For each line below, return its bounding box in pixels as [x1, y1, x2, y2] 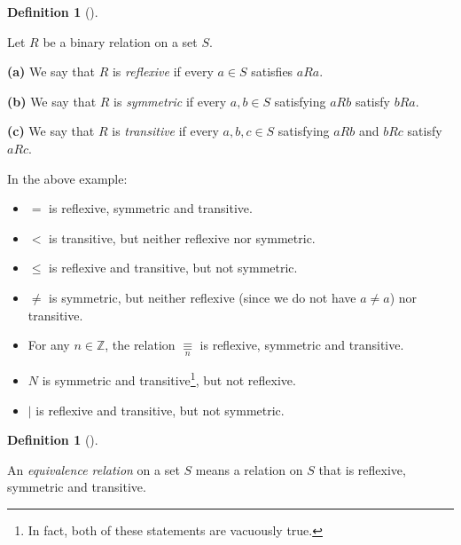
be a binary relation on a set [43, 32, 198, 51]
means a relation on [195, 460, 303, 478]
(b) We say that [7, 91, 97, 110]
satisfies [251, 62, 293, 81]
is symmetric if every [113, 91, 227, 110]
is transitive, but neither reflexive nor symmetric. [49, 228, 316, 247]
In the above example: [7, 169, 128, 187]
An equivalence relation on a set [7, 460, 180, 478]
